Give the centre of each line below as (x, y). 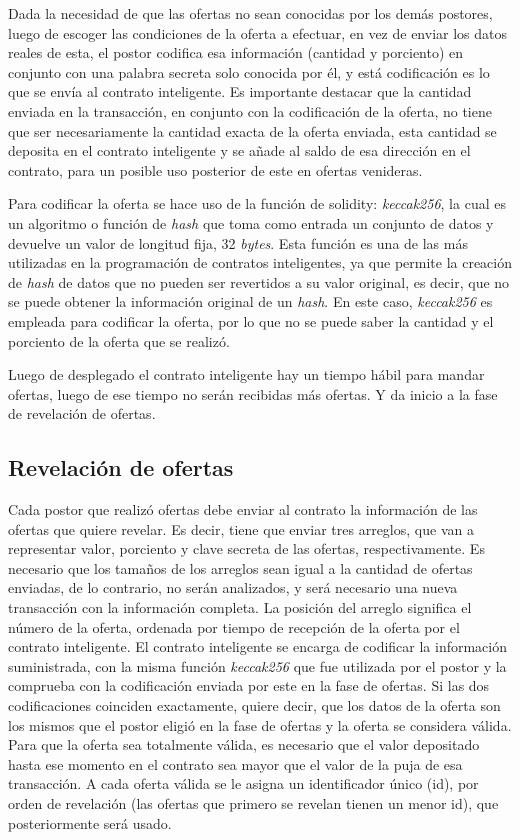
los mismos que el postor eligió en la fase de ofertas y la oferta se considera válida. (260, 724)
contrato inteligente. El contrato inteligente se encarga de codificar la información (258, 646)
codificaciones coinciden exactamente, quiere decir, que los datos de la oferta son (254, 705)
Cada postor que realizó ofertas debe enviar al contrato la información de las (243, 509)
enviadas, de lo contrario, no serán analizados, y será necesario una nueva (233, 587)
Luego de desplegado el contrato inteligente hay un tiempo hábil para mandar (246, 374)
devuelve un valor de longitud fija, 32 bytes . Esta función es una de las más (238, 242)
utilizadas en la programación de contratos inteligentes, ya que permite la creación (260, 262)
